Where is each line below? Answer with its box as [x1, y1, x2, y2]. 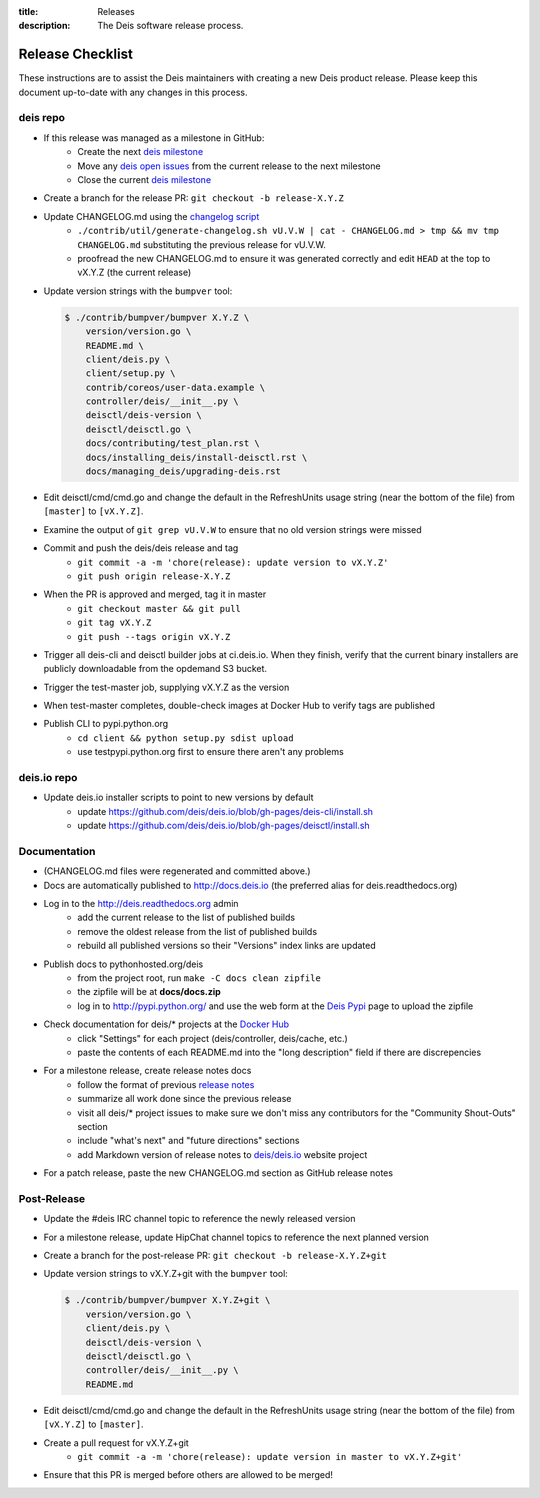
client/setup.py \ [85, 368, 176, 379]
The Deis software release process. [97, 20, 244, 32]
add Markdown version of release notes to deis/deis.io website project [77, 1148, 368, 1160]
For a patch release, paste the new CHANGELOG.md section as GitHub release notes [43, 1167, 394, 1179]
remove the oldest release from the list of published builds [77, 925, 318, 937]
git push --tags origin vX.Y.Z [77, 631, 231, 642]
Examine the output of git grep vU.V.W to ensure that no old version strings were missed [43, 523, 422, 535]
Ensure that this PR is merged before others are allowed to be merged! [43, 1469, 334, 1481]
